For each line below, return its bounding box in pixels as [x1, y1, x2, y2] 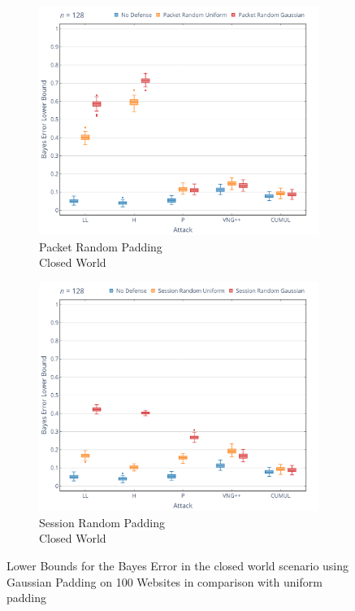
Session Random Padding [39, 513, 165, 530]
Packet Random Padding [39, 238, 162, 255]
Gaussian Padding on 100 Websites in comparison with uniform [6, 573, 323, 590]
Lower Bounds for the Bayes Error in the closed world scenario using [6, 556, 349, 574]
